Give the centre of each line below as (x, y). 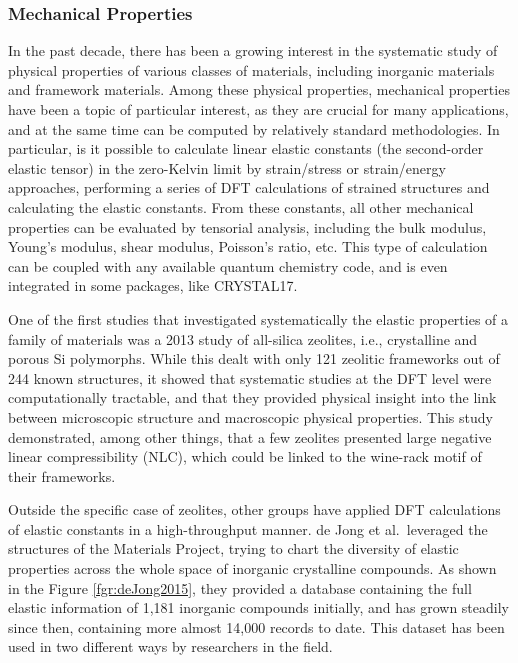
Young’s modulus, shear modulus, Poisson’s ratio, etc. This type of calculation (248, 246)
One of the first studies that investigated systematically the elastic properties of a (258, 318)
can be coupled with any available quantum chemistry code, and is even (228, 265)
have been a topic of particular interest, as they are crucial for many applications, (258, 109)
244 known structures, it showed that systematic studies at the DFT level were (250, 377)
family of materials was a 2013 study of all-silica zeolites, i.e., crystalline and (243, 338)
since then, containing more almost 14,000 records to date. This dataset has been (256, 626)
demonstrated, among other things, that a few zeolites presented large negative (250, 436)
